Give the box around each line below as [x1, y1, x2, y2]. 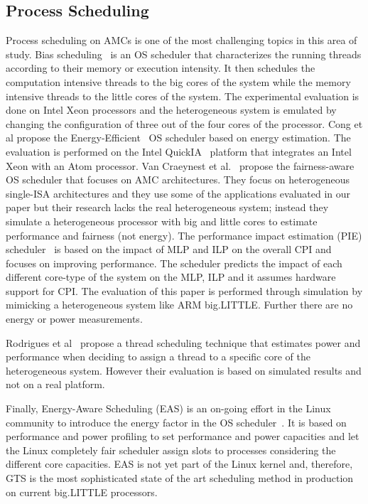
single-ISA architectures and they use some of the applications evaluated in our [6, 186, 351, 200]
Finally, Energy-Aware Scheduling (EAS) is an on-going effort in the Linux [6, 401, 331, 416]
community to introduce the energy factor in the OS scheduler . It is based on [6, 414, 347, 429]
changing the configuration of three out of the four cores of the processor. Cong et [6, 116, 363, 131]
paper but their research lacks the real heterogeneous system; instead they [6, 200, 329, 215]
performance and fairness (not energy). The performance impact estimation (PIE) [6, 227, 362, 242]
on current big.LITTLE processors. [6, 484, 158, 499]
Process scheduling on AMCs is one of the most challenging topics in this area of [6, 33, 357, 48]
